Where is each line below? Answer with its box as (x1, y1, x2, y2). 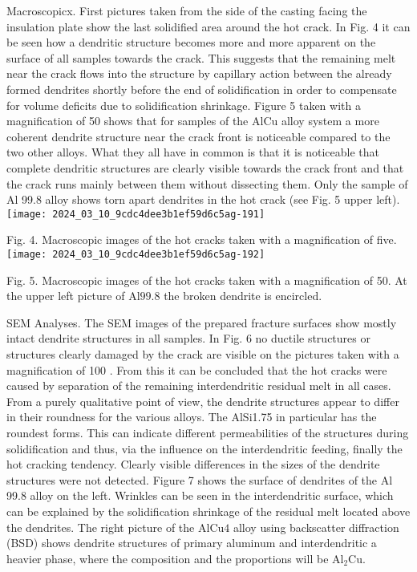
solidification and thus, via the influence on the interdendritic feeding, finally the (6, 440, 403, 456)
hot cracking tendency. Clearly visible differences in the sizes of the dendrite (6, 456, 380, 473)
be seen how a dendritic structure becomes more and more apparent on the (6, 34, 376, 51)
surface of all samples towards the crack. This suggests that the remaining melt (6, 49, 396, 66)
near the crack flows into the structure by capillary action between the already (6, 65, 392, 82)
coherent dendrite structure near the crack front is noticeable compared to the (6, 128, 391, 144)
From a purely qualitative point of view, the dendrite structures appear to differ (6, 392, 399, 409)
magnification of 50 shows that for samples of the (6, 112, 249, 129)
